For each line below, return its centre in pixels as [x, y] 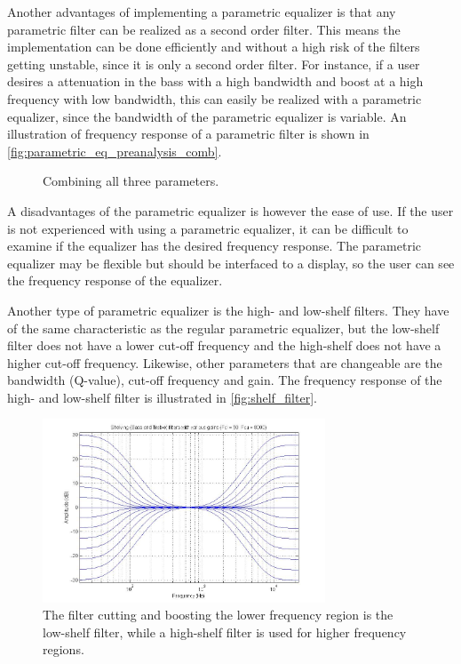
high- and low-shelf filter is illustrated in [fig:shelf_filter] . [162, 397]
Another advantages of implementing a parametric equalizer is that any [202, 12]
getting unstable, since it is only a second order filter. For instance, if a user [214, 64]
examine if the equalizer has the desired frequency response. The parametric [215, 246]
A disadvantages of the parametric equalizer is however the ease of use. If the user [230, 210]
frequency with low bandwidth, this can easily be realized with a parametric [215, 98]
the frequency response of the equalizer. [115, 280]
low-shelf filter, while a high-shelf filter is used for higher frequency [225, 632]
